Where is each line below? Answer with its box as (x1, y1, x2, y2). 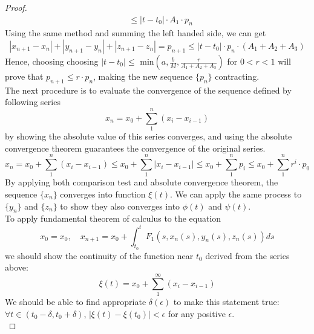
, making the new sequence (93, 70, 193, 83)
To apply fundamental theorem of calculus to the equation (5, 212, 221, 225)
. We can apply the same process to (170, 188, 302, 201)
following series (5, 95, 61, 108)
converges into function (60, 188, 146, 201)
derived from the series (205, 249, 290, 262)
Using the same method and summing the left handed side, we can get (5, 27, 266, 39)
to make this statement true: (173, 295, 280, 308)
